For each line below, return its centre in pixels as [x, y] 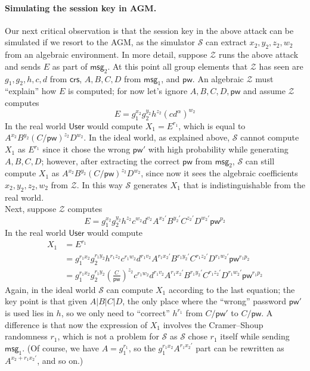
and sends [23, 66]
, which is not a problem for [108, 336]
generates [150, 185]
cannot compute [270, 137]
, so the [142, 347]
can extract [226, 42]
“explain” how [31, 91]
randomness [26, 336]
